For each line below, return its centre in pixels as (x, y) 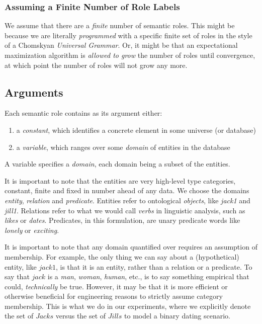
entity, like (21, 266)
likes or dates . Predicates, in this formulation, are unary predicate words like (122, 220)
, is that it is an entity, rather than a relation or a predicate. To (154, 266)
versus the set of (81, 316)
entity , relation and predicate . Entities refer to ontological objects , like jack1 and (127, 200)
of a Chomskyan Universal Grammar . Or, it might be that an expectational (121, 45)
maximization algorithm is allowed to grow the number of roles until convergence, (130, 55)
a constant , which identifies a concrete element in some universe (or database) (136, 130)
